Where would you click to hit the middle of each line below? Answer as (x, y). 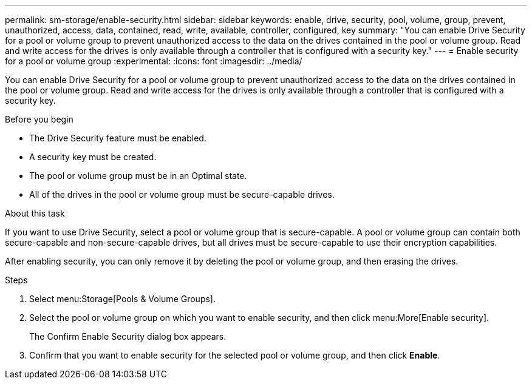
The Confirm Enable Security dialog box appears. (128, 336)
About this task (35, 213)
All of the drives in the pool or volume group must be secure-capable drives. (182, 194)
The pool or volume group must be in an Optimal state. (138, 176)
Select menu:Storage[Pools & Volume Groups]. (122, 299)
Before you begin (39, 119)
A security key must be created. (93, 157)
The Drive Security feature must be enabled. (118, 138)
